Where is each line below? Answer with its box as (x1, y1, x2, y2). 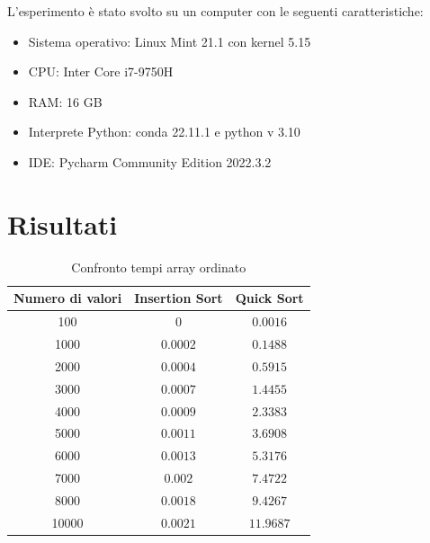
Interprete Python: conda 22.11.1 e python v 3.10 (28, 122, 300, 141)
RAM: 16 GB (28, 92, 103, 111)
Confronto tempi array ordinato (71, 257, 246, 276)
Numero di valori (13, 289, 122, 307)
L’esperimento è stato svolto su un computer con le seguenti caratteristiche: (7, 2, 424, 20)
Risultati (7, 205, 118, 242)
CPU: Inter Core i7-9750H (28, 62, 174, 81)
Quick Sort (235, 289, 304, 307)
